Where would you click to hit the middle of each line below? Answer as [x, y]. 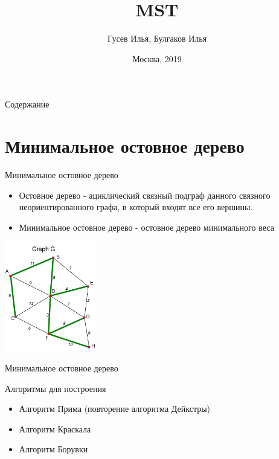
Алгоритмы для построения [56, 388]
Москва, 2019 [157, 58]
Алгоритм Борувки [53, 449]
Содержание [27, 104]
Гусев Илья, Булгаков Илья [157, 38]
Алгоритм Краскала [55, 429]
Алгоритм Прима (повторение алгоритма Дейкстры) [115, 409]
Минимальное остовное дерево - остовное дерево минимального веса [146, 227]
